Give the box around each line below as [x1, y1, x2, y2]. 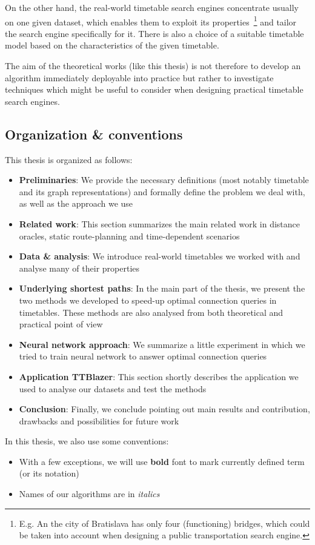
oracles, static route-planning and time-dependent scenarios [19, 229, 240, 242]
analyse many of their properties [19, 261, 140, 274]
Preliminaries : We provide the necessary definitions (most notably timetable [19, 173, 309, 186]
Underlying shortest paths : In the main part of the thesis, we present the [19, 282, 305, 295]
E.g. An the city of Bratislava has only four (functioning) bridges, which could [19, 517, 310, 529]
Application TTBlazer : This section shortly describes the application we [19, 370, 299, 383]
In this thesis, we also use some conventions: [5, 435, 169, 447]
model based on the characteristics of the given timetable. [5, 39, 219, 52]
